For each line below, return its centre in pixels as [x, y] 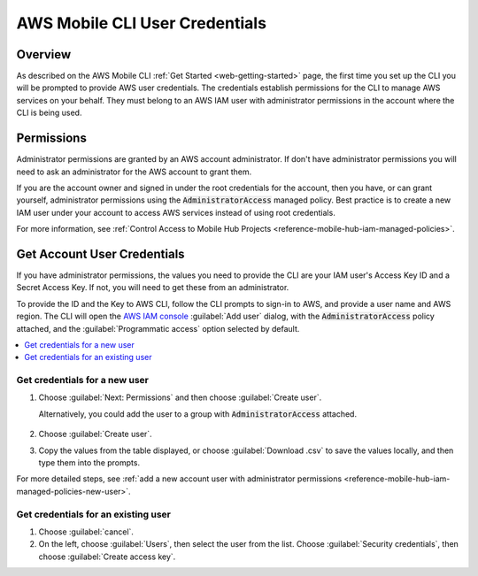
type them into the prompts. [89, 463]
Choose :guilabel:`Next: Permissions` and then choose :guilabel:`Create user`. [180, 397]
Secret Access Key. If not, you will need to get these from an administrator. [153, 288]
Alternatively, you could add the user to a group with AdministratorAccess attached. [198, 414]
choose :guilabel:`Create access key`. [107, 557]
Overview [44, 54]
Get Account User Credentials [100, 253]
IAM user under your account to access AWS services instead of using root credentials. [176, 212]
